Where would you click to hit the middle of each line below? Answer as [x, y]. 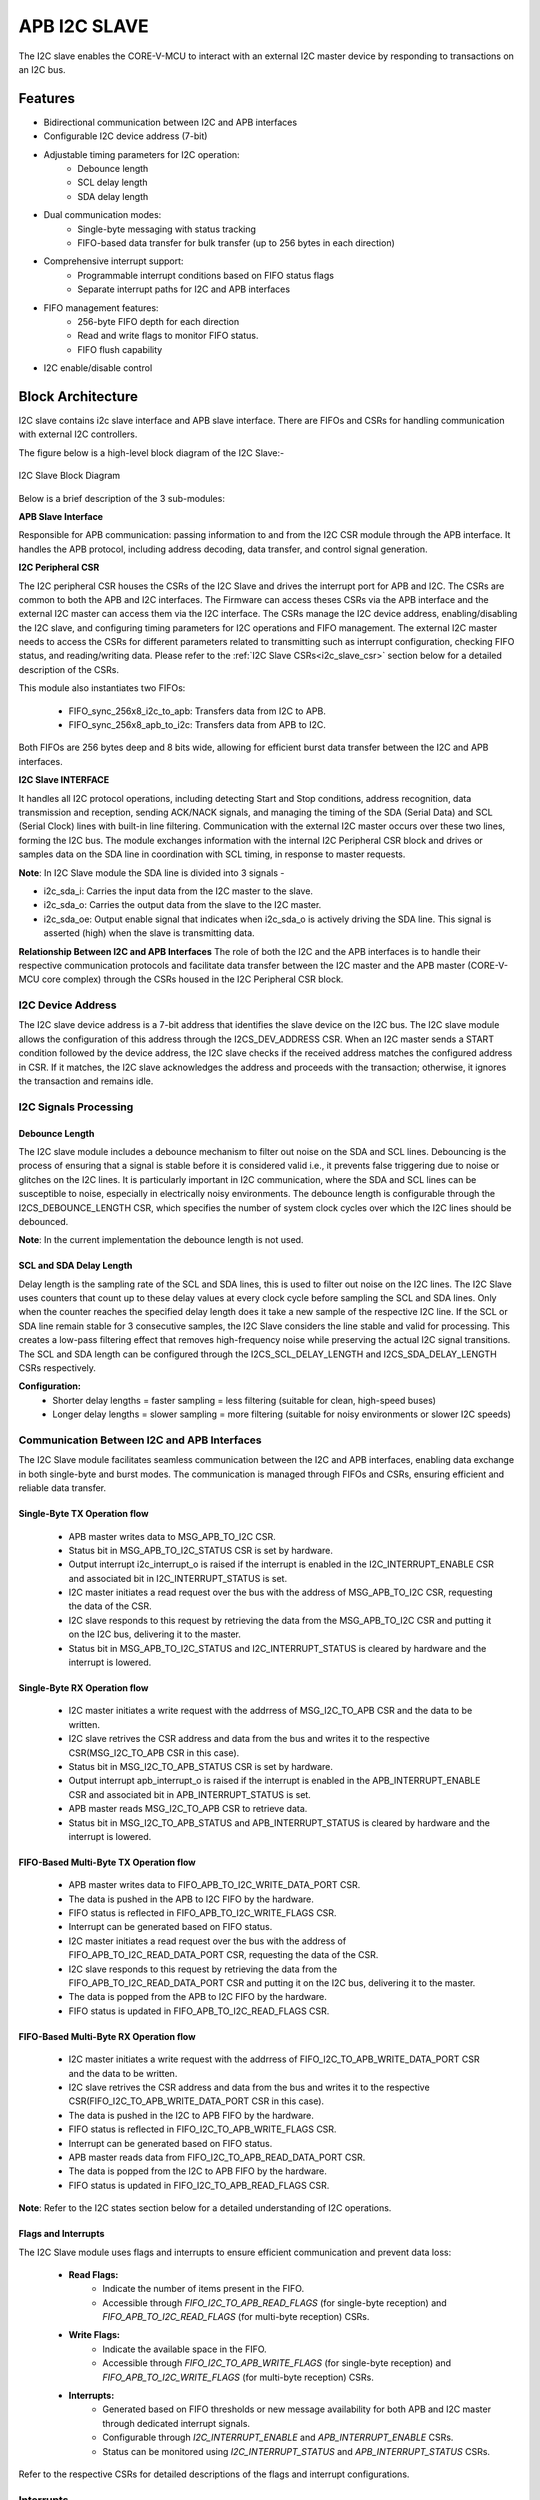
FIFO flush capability [120, 349]
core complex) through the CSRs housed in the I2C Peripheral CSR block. [192, 979]
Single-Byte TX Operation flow [83, 1514]
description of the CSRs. [69, 669]
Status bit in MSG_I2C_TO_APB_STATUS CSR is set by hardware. [201, 1766]
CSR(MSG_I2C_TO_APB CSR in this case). [154, 1752]
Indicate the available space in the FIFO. [184, 2349]
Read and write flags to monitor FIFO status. [168, 336]
